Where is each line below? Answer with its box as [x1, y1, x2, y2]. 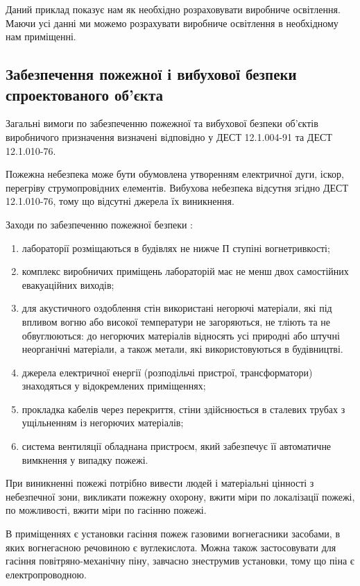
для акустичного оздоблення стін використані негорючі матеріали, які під [22, 301, 332, 315]
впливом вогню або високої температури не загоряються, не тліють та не [22, 314, 331, 328]
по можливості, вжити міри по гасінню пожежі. [6, 503, 207, 517]
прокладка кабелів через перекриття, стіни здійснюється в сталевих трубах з [22, 401, 345, 416]
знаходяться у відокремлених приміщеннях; [22, 378, 206, 393]
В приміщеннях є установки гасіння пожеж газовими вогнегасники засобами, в [6, 526, 340, 541]
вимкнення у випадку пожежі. [22, 452, 148, 467]
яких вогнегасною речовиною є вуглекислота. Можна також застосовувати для [6, 539, 336, 554]
